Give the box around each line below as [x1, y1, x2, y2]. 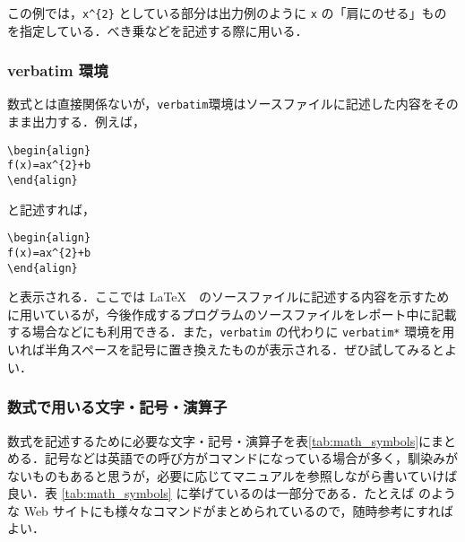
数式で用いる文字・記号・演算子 [7, 396, 228, 418]
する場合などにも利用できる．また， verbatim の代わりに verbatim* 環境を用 [7, 322, 455, 341]
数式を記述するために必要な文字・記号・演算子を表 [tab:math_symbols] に [7, 431, 432, 450]
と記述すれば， [7, 199, 95, 218]
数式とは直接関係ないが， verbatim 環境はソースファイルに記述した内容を [7, 94, 434, 113]
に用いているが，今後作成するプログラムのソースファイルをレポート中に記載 [7, 304, 457, 323]
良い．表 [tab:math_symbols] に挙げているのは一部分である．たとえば [7, 484, 415, 503]
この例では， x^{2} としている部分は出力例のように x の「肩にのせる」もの [7, 4, 447, 22]
